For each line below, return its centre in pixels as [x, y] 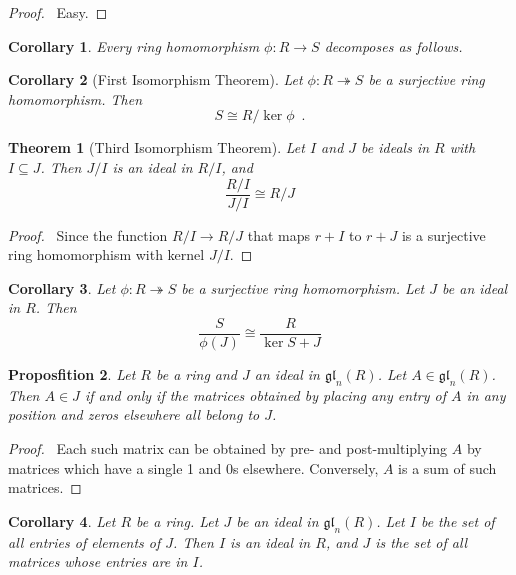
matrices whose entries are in [98, 561]
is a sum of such [447, 467]
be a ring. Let [177, 520]
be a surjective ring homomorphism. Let [303, 287]
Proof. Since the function [88, 234]
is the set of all [421, 541]
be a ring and [196, 374]
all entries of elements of [84, 541]
